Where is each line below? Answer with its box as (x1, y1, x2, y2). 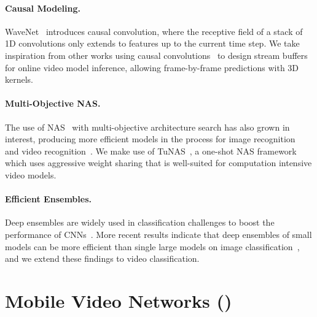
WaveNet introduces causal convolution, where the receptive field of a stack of (5, 25, 303, 37)
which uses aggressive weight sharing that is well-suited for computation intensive (5, 156, 312, 169)
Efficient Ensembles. (5, 193, 92, 205)
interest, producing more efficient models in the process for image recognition (5, 132, 295, 145)
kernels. (5, 73, 34, 86)
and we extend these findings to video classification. (5, 252, 200, 265)
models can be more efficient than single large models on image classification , (5, 240, 300, 253)
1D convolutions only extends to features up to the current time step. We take (5, 37, 300, 50)
